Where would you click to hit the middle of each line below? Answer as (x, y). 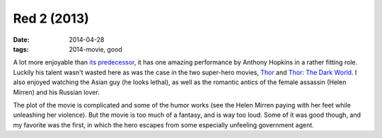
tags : (21, 49)
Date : (21, 40)
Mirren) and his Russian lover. (56, 92)
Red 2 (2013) (51, 18)
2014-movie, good (96, 49)
